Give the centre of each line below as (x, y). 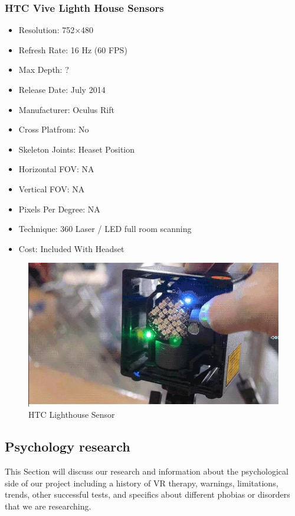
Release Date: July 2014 (62, 89)
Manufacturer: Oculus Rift (66, 109)
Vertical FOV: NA (52, 188)
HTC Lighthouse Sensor (72, 415)
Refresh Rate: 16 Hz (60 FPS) (73, 49)
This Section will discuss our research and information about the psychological (147, 471)
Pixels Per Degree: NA (59, 209)
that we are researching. (48, 506)
